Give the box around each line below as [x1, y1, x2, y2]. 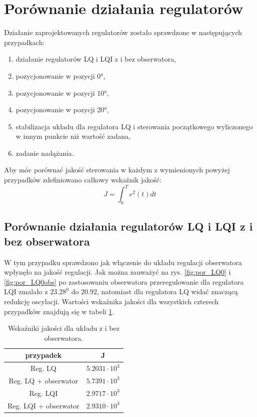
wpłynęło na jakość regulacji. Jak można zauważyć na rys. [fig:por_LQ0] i [4, 267, 231, 277]
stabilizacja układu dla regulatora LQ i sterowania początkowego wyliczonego [15, 121, 253, 131]
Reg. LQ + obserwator [8, 375, 78, 385]
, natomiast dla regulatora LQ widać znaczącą [96, 286, 238, 297]
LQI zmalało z [4, 286, 48, 297]
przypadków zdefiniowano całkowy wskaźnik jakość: [4, 174, 161, 185]
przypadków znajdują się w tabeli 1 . [4, 306, 114, 316]
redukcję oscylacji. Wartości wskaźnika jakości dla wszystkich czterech [4, 296, 219, 306]
